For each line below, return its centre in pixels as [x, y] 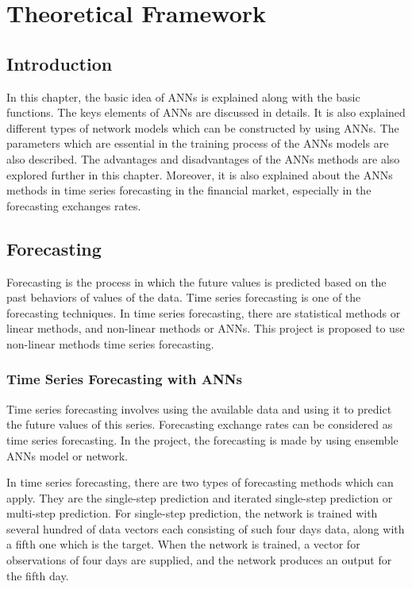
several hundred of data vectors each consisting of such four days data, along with [206, 528]
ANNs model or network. [67, 455]
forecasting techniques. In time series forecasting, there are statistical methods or [204, 312]
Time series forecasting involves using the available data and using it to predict [199, 408]
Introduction [60, 63]
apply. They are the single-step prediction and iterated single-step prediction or [200, 497]
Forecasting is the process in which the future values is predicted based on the [196, 281]
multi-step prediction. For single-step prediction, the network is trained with [192, 513]
